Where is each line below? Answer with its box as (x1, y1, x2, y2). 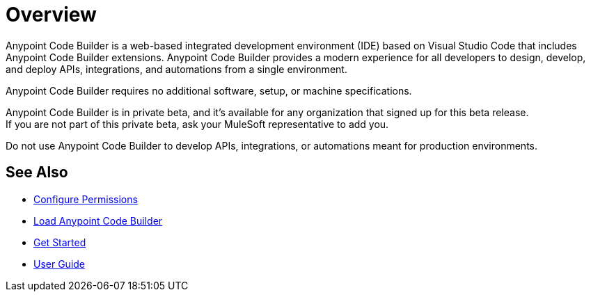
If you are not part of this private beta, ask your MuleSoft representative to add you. (6, 118, 389, 130)
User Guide (33, 257, 86, 270)
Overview (6, 3, 97, 26)
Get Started (33, 236, 86, 248)
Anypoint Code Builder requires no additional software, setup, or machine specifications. (6, 84, 412, 97)
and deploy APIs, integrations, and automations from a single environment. (6, 63, 347, 75)
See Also (6, 163, 68, 182)
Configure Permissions (33, 193, 138, 205)
